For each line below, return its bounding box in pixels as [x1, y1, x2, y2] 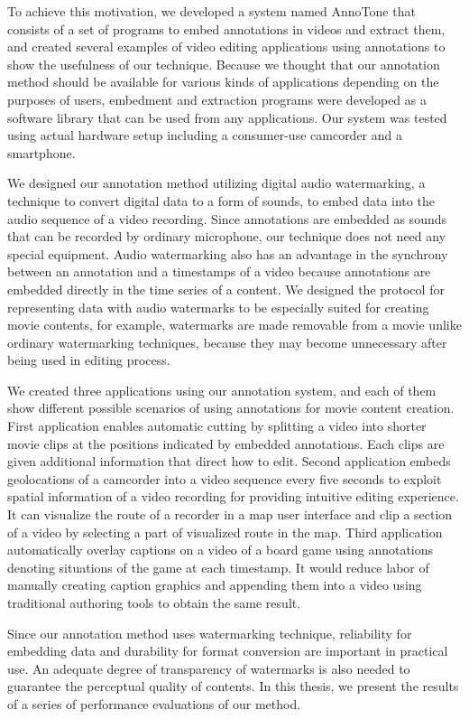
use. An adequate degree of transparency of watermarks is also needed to [7, 658, 410, 677]
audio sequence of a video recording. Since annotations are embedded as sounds [7, 209, 447, 228]
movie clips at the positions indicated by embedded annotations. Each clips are [7, 434, 445, 453]
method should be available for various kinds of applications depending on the [7, 72, 439, 91]
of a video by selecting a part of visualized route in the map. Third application [7, 522, 443, 541]
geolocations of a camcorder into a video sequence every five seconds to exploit [7, 469, 442, 488]
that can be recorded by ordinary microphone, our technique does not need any [7, 227, 446, 246]
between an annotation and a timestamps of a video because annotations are [7, 262, 431, 281]
